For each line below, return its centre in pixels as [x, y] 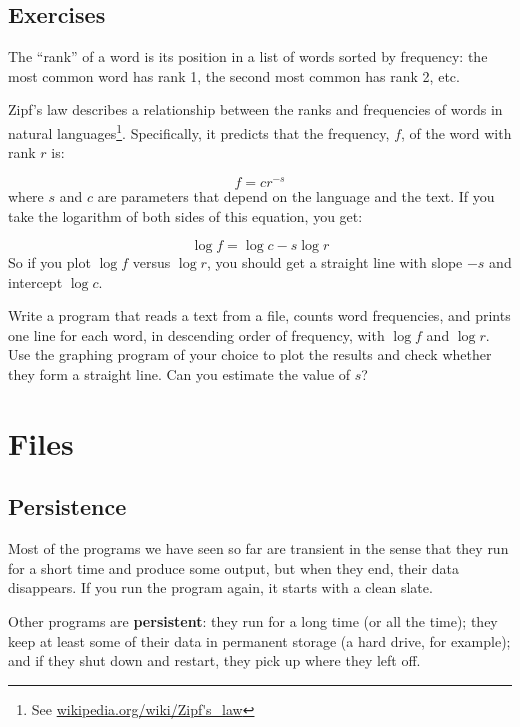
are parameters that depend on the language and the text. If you [296, 195]
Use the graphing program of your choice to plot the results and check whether [250, 354]
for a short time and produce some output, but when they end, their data [234, 567]
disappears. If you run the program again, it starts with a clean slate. [220, 587]
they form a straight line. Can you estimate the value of [179, 374]
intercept [35, 281]
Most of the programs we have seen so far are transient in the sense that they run [258, 548]
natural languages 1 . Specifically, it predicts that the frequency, [199, 131]
